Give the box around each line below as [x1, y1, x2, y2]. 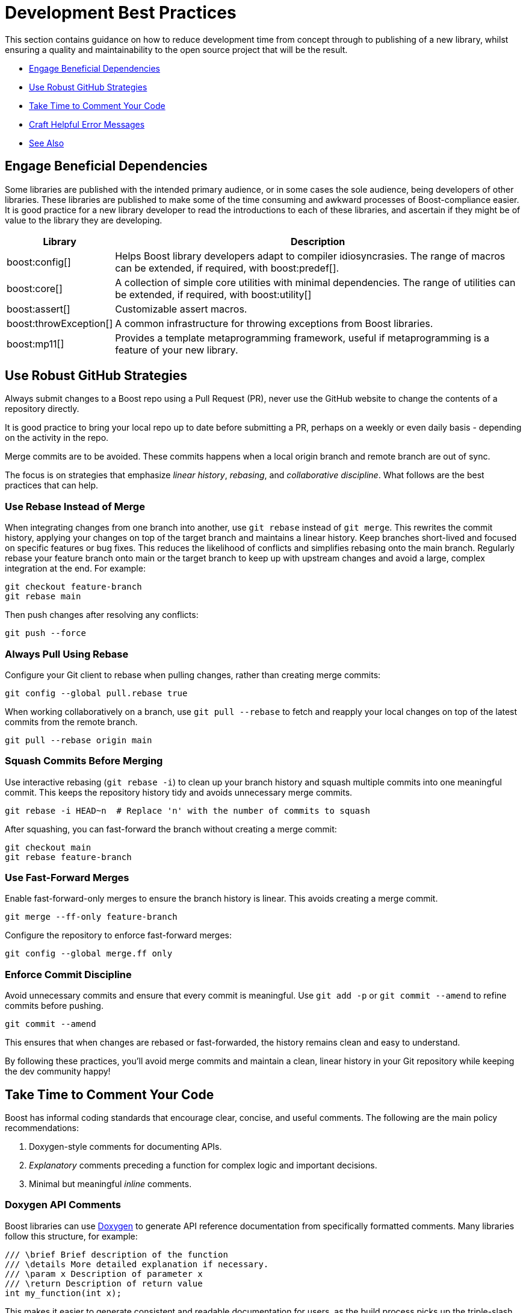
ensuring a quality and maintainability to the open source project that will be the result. [5, 44, 348, 55]
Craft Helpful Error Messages [29, 119, 145, 129]
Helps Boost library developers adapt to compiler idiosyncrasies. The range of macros [115, 249, 506, 262]
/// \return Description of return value [5, 1278, 203, 1288]
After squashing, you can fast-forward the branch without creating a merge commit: [5, 823, 337, 834]
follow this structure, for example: [5, 1230, 138, 1241]
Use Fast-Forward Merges [5, 872, 129, 884]
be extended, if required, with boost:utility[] [115, 288, 312, 301]
